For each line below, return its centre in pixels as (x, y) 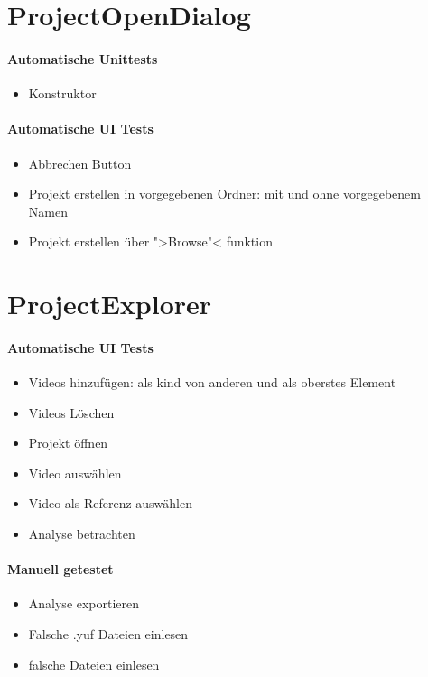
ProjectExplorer (110, 304)
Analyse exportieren (84, 603)
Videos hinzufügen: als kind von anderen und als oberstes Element (212, 382)
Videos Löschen (71, 412)
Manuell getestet (60, 569)
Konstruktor (62, 93)
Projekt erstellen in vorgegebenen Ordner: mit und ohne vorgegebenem (224, 194)
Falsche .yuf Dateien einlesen (108, 634)
